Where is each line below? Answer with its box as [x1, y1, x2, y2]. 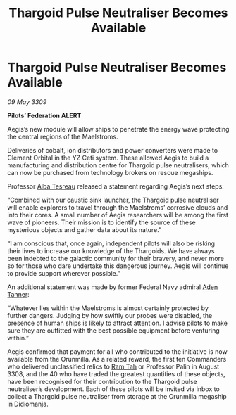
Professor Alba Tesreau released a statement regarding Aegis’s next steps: [7, 181, 224, 191]
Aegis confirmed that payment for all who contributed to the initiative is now [7, 347, 228, 356]
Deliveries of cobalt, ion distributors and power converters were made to [7, 146, 218, 154]
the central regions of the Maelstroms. [7, 132, 118, 141]
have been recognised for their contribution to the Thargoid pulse [7, 377, 197, 385]
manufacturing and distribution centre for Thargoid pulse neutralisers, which [7, 160, 229, 170]
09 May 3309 [7, 97, 47, 106]
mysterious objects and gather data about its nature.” [7, 225, 162, 234]
